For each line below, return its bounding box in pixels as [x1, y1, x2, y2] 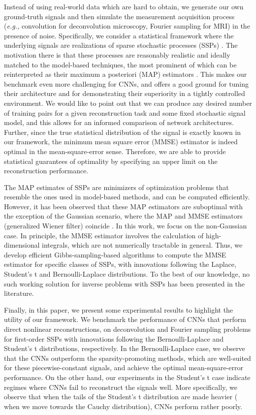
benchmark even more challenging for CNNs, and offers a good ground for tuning [4, 78, 249, 89]
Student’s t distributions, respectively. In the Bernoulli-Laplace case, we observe [4, 343, 245, 353]
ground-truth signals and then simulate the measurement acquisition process [4, 11, 235, 21]
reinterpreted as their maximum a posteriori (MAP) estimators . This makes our [4, 69, 247, 79]
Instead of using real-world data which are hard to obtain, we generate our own [4, 1, 244, 11]
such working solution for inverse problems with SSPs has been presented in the [4, 278, 245, 288]
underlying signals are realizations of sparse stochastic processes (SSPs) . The [4, 40, 238, 50]
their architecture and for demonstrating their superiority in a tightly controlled [4, 88, 245, 98]
